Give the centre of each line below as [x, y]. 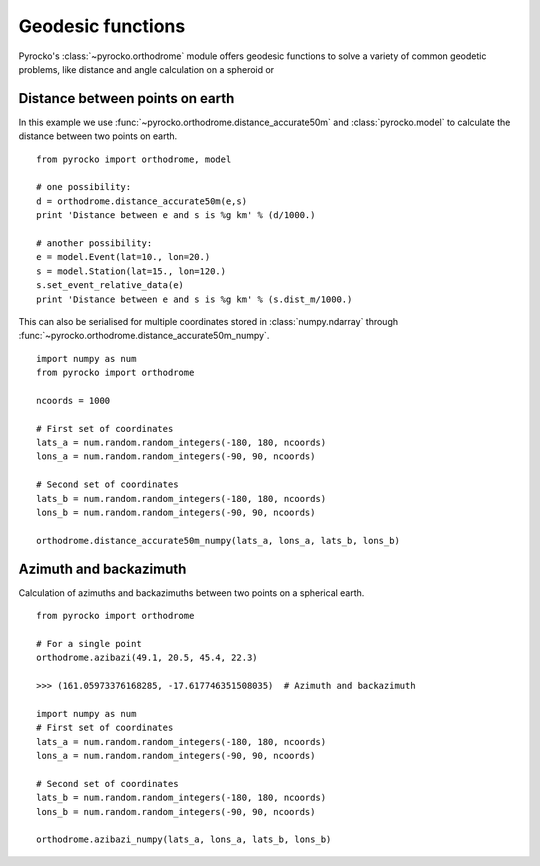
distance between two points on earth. [98, 136]
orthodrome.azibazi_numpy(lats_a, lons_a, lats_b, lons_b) [184, 839]
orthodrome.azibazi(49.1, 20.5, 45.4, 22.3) [147, 658]
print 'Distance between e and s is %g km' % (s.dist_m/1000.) [194, 299]
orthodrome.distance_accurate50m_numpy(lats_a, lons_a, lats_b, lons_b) [218, 540]
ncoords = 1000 [73, 400]
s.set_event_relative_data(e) [110, 285]
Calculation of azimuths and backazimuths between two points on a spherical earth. [191, 592]
